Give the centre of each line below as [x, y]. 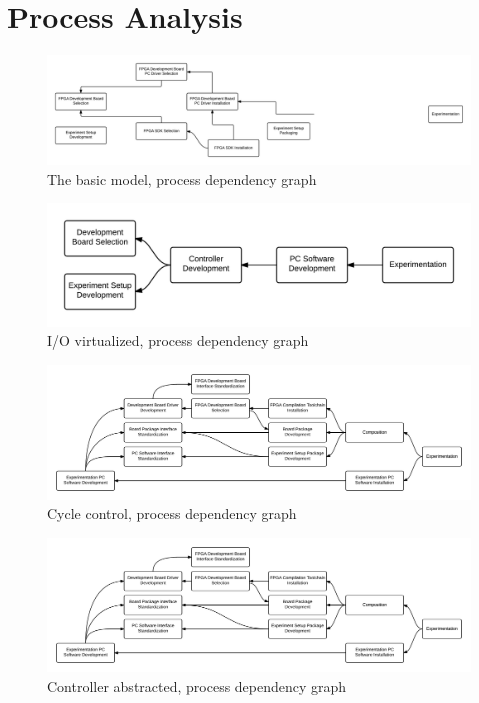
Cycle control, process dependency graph [172, 513]
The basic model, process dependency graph [182, 178]
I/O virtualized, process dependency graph [178, 340]
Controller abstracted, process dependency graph [197, 685]
